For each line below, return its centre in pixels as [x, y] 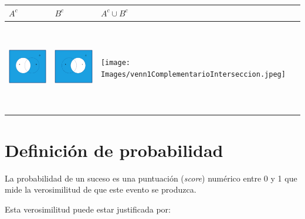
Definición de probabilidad [114, 150]
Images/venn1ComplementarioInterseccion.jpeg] [193, 74]
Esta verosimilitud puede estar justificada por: [88, 209]
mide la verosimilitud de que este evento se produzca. [101, 189]
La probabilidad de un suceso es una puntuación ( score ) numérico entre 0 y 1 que [151, 178]
